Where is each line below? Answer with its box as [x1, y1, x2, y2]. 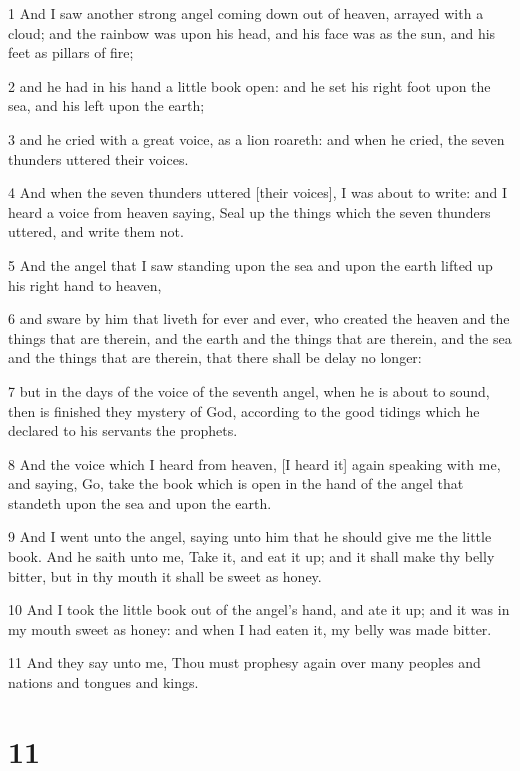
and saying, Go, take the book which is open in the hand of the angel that [8, 473, 464, 494]
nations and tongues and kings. [8, 672, 199, 693]
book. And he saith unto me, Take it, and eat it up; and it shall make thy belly [8, 546, 495, 567]
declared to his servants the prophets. [8, 420, 238, 441]
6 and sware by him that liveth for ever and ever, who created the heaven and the [8, 308, 510, 329]
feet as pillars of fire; [8, 42, 134, 63]
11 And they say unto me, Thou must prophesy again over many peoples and [8, 652, 481, 673]
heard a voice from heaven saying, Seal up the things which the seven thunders [8, 201, 491, 222]
